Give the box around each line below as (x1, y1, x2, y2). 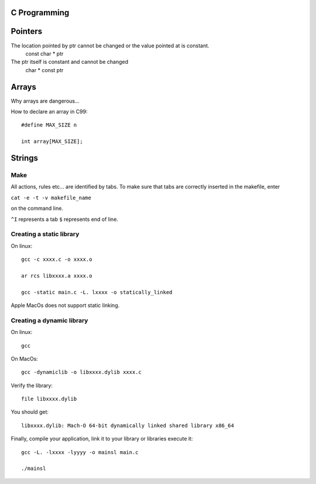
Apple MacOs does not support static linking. (11, 302, 120, 309)
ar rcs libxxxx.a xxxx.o (21, 272, 92, 279)
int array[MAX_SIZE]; (21, 138, 83, 145)
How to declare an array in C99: (11, 108, 88, 115)
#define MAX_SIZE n (21, 122, 77, 128)
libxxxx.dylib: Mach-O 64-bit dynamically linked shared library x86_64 (21, 422, 234, 429)
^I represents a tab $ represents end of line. (11, 216, 118, 223)
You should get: (11, 408, 49, 415)
